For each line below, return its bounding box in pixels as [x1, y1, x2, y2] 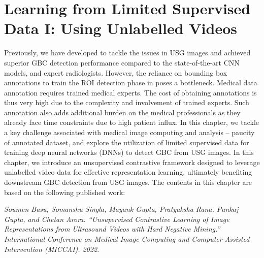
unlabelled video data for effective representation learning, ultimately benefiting [4, 167, 252, 177]
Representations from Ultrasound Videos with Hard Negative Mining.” [4, 223, 220, 234]
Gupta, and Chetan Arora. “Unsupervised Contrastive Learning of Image [4, 213, 229, 224]
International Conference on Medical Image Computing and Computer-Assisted [4, 234, 250, 244]
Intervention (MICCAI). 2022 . [4, 243, 100, 254]
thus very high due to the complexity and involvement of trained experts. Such [4, 97, 249, 108]
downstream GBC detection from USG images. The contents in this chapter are [4, 177, 252, 187]
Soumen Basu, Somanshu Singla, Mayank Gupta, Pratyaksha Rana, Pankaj [4, 204, 239, 214]
